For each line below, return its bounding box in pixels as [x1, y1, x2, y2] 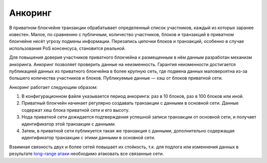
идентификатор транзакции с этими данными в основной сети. [21, 135, 156, 141]
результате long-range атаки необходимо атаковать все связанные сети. [9, 151, 164, 157]
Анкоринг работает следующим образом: [9, 84, 98, 90]
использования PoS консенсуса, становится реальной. [9, 45, 126, 51]
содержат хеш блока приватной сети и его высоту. [21, 107, 130, 113]
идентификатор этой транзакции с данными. [21, 121, 116, 127]
